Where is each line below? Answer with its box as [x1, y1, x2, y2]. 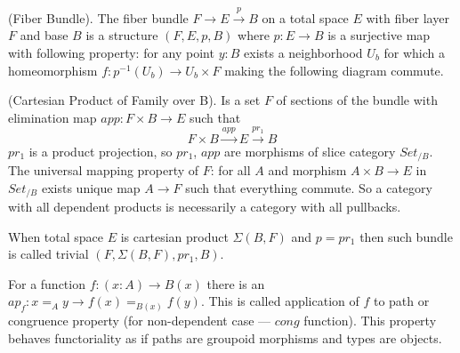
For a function [8, 274, 85, 293]
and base [20, 26, 69, 44]
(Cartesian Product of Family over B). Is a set [8, 91, 261, 109]
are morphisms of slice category [224, 141, 396, 160]
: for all [210, 161, 251, 180]
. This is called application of [200, 292, 359, 310]
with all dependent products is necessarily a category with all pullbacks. [8, 197, 401, 216]
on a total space [262, 8, 349, 27]
